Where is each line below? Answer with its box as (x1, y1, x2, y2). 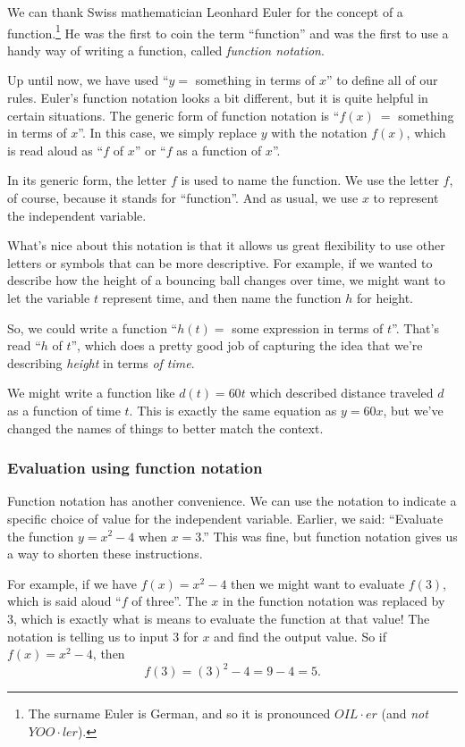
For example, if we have (7, 574, 137, 592)
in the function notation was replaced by (223, 592, 445, 610)
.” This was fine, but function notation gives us (201, 526, 458, 545)
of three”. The (131, 592, 207, 610)
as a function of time (7, 400, 121, 419)
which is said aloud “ (7, 592, 122, 610)
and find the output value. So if (214, 626, 387, 645)
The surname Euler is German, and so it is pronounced (28, 704, 331, 723)
